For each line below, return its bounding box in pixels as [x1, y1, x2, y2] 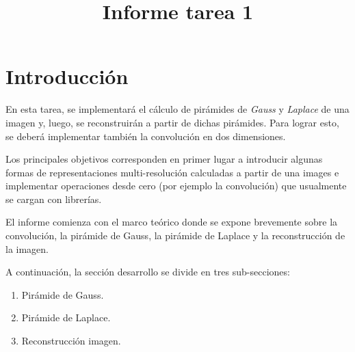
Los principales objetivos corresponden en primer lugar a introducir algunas [5, 152, 323, 166]
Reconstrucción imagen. [21, 334, 121, 348]
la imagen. [5, 241, 49, 256]
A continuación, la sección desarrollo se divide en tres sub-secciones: [5, 265, 290, 279]
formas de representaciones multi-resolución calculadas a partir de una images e [5, 165, 339, 179]
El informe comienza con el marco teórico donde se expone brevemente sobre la [5, 215, 338, 229]
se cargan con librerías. [5, 191, 102, 206]
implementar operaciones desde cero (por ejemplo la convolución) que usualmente [5, 178, 347, 193]
